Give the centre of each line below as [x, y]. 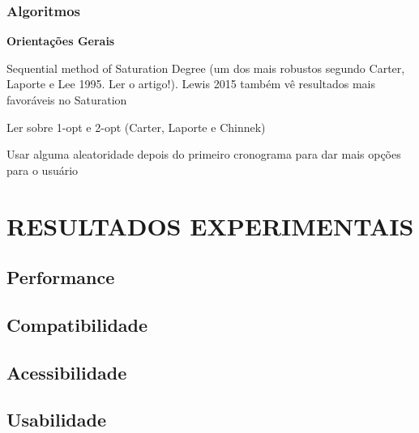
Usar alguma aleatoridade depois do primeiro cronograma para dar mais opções [204, 154]
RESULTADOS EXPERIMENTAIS [210, 225]
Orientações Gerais [61, 41]
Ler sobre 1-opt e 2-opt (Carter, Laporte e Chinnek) [136, 127]
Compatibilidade [77, 324]
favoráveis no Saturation [67, 100]
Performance [61, 277]
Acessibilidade [67, 372]
